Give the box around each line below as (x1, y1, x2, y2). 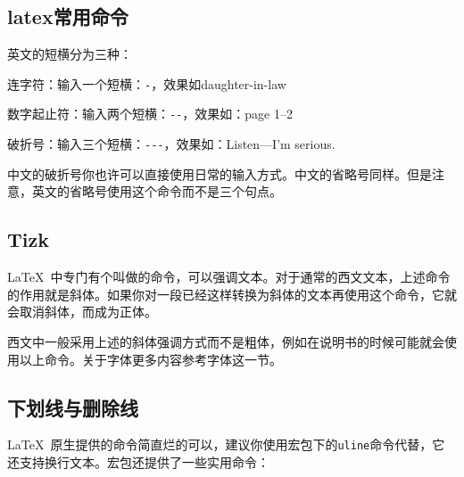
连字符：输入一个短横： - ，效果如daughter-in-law (7, 74, 286, 93)
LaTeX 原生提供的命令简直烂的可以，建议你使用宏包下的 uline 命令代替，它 (7, 435, 445, 454)
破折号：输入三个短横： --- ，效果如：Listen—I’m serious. (7, 135, 336, 153)
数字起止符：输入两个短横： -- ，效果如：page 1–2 (7, 104, 293, 123)
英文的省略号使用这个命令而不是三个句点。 (31, 182, 282, 201)
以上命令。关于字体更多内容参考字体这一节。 (19, 350, 282, 368)
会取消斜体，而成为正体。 (7, 302, 157, 321)
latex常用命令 (7, 3, 128, 30)
